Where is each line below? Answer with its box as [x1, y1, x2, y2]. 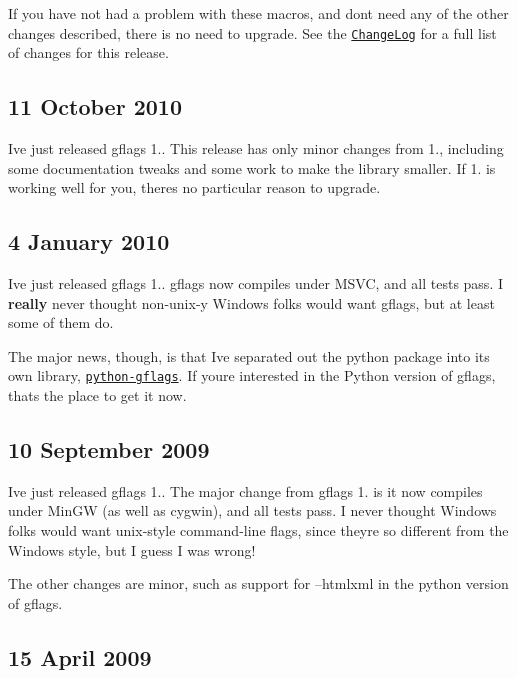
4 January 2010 [8, 226, 170, 257]
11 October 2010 [8, 91, 182, 122]
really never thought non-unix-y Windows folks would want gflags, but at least [8, 292, 495, 313]
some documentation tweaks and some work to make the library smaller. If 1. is [8, 157, 496, 178]
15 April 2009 [8, 641, 152, 672]
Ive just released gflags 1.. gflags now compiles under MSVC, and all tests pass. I [8, 273, 503, 294]
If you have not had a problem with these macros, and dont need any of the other [8, 3, 509, 23]
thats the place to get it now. [8, 385, 187, 406]
